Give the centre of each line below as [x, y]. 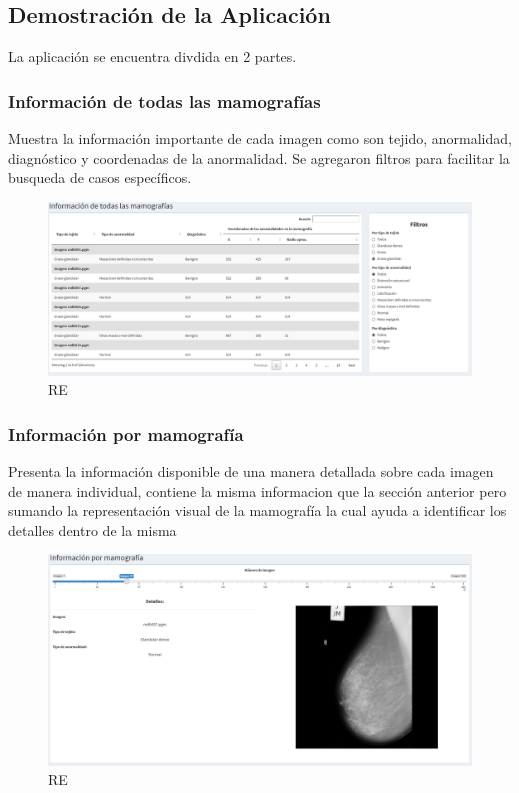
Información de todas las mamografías [164, 100]
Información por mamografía [126, 433]
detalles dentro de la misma [92, 529]
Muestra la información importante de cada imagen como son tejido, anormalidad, [260, 138]
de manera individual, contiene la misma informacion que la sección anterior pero [257, 490]
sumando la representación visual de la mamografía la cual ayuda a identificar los [257, 510]
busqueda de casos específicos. [100, 177]
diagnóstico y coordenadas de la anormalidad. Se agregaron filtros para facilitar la [259, 157]
